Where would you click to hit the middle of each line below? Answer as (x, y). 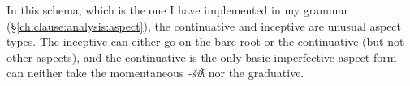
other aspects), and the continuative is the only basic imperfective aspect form (202, 57)
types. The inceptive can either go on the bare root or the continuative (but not (205, 41)
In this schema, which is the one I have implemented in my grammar (178, 10)
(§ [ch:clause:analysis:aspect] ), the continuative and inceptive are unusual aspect (204, 25)
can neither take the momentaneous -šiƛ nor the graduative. (155, 73)
